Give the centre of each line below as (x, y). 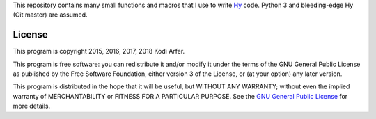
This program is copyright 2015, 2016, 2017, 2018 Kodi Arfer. (99, 51)
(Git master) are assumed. (50, 15)
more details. (32, 106)
